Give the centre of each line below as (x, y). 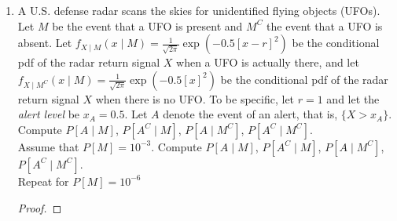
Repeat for (43, 181)
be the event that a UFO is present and (147, 25)
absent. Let (45, 43)
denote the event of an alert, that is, (250, 114)
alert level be (49, 114)
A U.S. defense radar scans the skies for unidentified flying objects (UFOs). (199, 10)
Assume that (48, 146)
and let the (353, 98)
